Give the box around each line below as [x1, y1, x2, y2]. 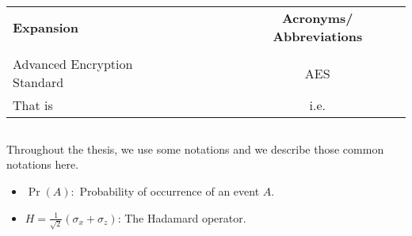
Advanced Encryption [13, 55, 133, 74]
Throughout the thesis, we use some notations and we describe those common [6, 140, 384, 157]
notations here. [6, 156, 79, 173]
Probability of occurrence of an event [79, 182, 260, 199]
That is [13, 96, 53, 115]
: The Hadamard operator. [117, 209, 246, 226]
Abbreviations [273, 27, 363, 46]
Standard [13, 73, 64, 92]
